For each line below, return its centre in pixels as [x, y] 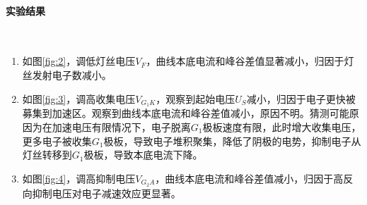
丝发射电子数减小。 [67, 74]
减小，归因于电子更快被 [301, 98]
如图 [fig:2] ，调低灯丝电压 [79, 61]
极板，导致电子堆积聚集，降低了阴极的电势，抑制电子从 [232, 141]
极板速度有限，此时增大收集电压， [282, 127]
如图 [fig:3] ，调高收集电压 [79, 98]
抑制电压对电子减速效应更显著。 [106, 193]
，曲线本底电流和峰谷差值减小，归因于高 [249, 178]
